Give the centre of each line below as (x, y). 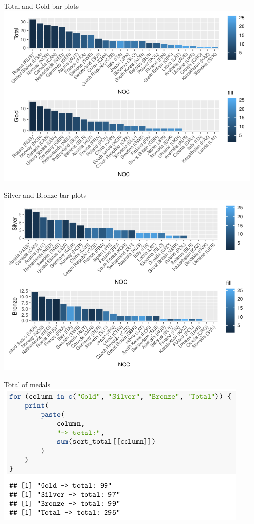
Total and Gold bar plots (42, 6)
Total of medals (27, 384)
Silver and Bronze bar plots (45, 195)
